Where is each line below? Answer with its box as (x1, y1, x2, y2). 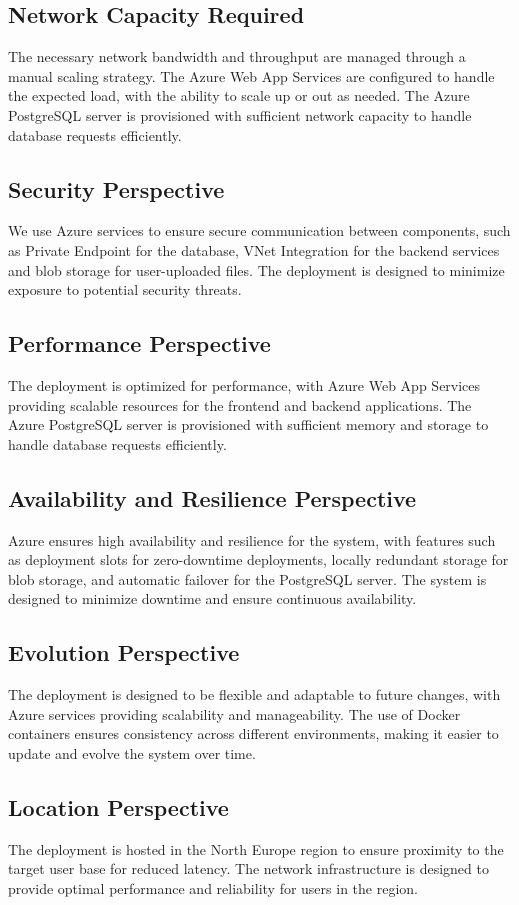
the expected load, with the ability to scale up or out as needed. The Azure (8, 85, 470, 106)
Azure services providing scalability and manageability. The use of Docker (8, 703, 461, 724)
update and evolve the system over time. (8, 742, 256, 763)
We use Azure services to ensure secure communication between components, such (8, 220, 511, 241)
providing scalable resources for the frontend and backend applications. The (8, 394, 472, 415)
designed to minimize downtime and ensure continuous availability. (8, 588, 417, 609)
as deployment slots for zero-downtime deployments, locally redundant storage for (8, 549, 509, 570)
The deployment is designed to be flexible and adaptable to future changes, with (8, 684, 501, 705)
